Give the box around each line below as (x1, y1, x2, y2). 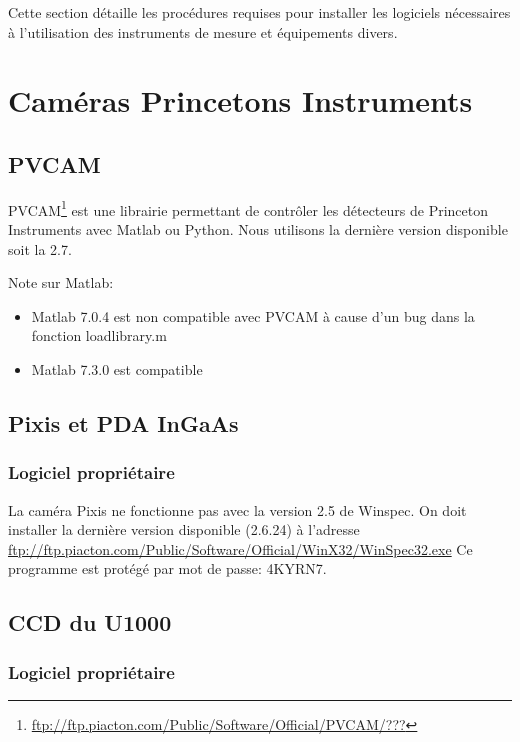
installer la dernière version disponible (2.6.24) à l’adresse (8, 519, 360, 540)
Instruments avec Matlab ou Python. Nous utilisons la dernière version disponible (8, 219, 508, 240)
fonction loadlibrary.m (31, 325, 167, 346)
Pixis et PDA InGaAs (8, 407, 239, 438)
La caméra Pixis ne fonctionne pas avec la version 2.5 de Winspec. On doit (8, 499, 467, 520)
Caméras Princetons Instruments (8, 80, 473, 121)
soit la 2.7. (8, 238, 72, 259)
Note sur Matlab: (8, 272, 114, 293)
